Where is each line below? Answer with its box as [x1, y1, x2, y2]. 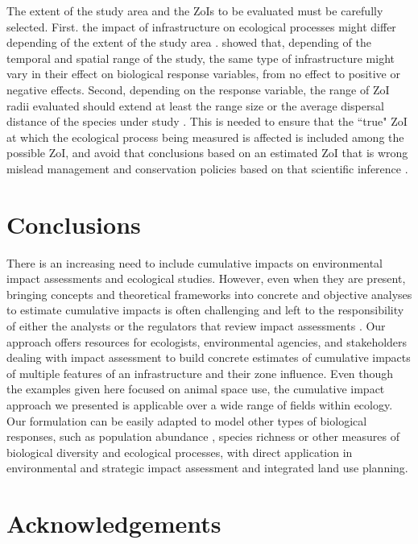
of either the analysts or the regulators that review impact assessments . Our [6, 318, 386, 334]
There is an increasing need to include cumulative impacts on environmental [6, 254, 383, 271]
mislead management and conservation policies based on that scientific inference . [6, 160, 408, 176]
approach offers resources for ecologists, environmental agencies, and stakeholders [6, 333, 408, 350]
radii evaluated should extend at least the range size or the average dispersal [6, 97, 384, 114]
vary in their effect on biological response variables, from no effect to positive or [6, 65, 400, 82]
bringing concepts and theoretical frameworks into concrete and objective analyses [6, 285, 412, 302]
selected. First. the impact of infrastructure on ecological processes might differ [6, 18, 396, 35]
